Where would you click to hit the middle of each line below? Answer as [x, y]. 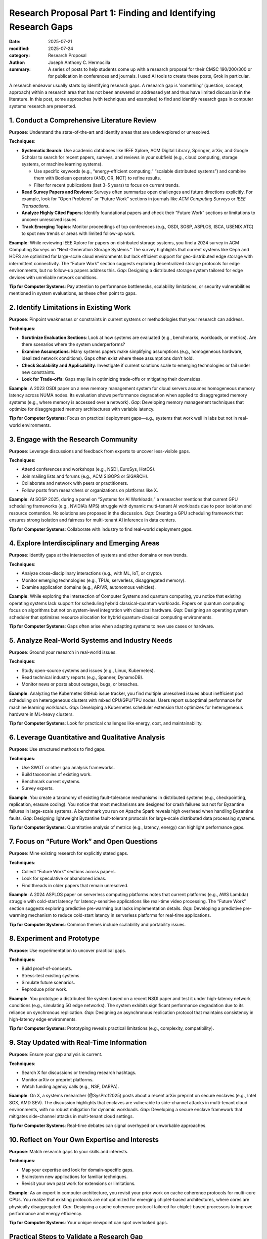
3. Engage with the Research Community [73, 439]
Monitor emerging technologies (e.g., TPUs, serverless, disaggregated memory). [104, 580]
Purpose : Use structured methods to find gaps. [57, 749]
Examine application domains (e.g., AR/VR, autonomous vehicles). [89, 587]
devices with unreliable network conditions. [53, 277]
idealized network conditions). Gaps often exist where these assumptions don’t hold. [108, 358]
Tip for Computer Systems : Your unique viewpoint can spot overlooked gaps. [89, 1223]
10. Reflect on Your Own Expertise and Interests [84, 1140]
